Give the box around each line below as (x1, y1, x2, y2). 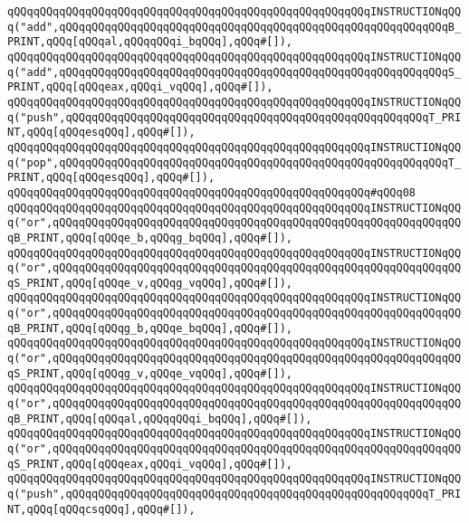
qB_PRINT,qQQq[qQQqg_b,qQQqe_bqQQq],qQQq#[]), (7, 321, 292, 335)
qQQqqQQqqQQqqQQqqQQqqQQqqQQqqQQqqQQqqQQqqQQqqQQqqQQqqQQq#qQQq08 (7, 185, 416, 199)
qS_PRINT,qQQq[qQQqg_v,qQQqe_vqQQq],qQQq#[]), (7, 366, 292, 380)
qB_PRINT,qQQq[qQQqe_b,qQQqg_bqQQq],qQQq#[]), (7, 231, 292, 244)
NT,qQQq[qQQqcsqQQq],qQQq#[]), (7, 502, 196, 516)
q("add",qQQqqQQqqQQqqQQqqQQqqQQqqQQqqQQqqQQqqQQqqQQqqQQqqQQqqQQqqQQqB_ (7, 20, 462, 33)
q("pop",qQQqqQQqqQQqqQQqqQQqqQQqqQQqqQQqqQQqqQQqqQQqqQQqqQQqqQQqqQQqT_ (7, 156, 462, 169)
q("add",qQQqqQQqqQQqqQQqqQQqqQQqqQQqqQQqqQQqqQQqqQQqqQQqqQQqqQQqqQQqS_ (7, 65, 462, 79)
